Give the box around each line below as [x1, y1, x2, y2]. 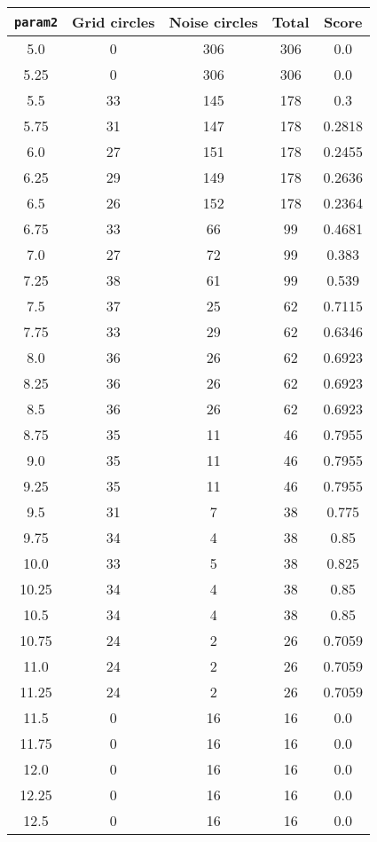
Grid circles [72, 12, 155, 32]
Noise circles [169, 12, 258, 32]
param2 [14, 14, 59, 29]
